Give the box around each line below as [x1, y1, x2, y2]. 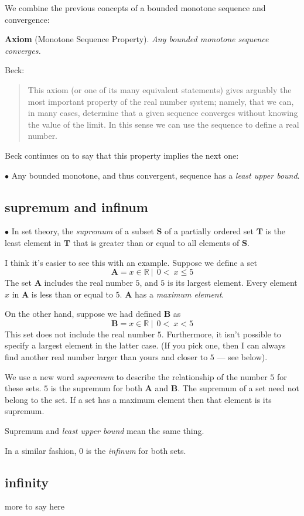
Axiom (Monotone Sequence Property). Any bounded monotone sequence [5, 33, 269, 45]
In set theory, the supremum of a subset [11, 225, 154, 237]
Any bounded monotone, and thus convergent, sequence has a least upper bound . [11, 169, 300, 181]
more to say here [5, 500, 65, 512]
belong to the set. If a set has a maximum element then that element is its [5, 393, 272, 405]
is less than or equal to [31, 288, 113, 300]
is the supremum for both [50, 382, 142, 394]
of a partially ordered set [165, 225, 254, 237]
